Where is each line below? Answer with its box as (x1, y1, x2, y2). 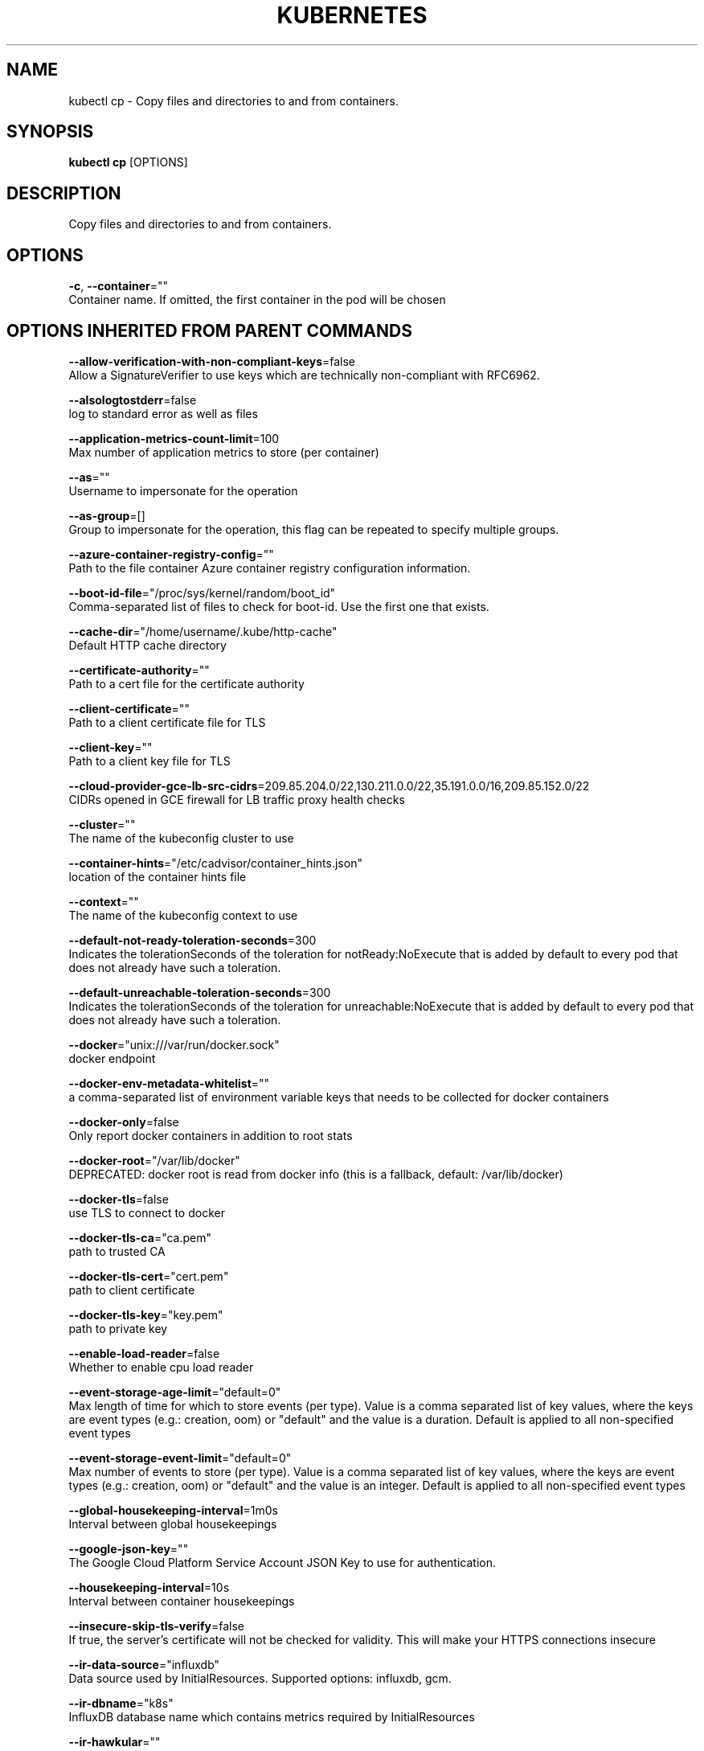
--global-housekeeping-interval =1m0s (68, 1503, 278, 1517)
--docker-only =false (68, 1114, 179, 1129)
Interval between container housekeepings (68, 1593, 295, 1608)
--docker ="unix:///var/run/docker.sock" (68, 1037, 280, 1052)
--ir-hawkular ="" (68, 1734, 161, 1749)
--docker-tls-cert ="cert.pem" (68, 1269, 229, 1283)
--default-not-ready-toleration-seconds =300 (68, 933, 317, 947)
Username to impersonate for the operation (68, 483, 298, 498)
